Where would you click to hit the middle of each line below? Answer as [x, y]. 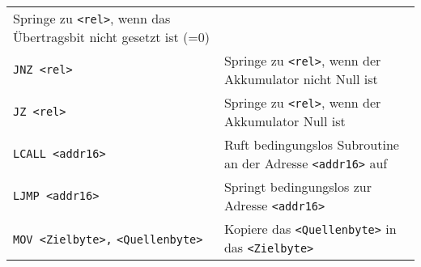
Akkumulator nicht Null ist [301, 79]
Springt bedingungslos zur [298, 186]
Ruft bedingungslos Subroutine [311, 144]
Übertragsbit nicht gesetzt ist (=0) [112, 37]
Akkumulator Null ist [285, 121]
